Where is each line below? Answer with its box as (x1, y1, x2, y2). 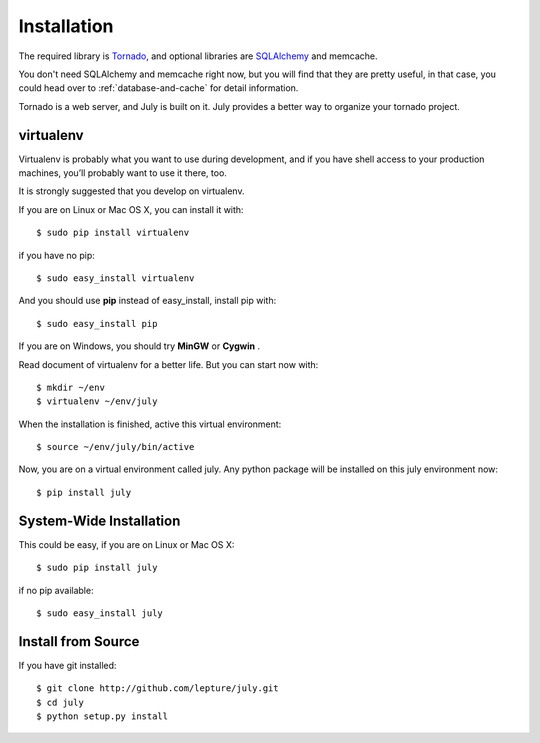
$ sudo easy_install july (36, 607, 164, 619)
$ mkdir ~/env (36, 381, 105, 393)
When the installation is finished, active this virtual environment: (18, 418, 282, 430)
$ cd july (36, 696, 84, 708)
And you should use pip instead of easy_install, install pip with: (18, 295, 277, 307)
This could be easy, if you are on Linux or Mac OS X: (18, 538, 235, 550)
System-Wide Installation (18, 512, 181, 529)
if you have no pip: (18, 249, 95, 261)
